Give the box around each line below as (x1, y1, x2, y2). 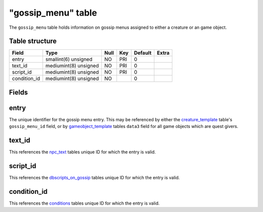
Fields (9, 88, 28, 96)
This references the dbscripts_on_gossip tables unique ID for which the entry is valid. (9, 175, 180, 181)
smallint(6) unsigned (45, 56, 93, 63)
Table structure (9, 37, 57, 45)
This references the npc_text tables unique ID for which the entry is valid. (9, 149, 156, 155)
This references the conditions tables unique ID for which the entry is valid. (9, 200, 160, 206)
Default (134, 49, 152, 56)
